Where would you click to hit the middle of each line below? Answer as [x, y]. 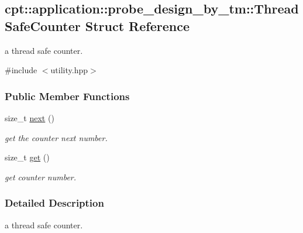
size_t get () [27, 157]
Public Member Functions [67, 96]
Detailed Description [54, 203]
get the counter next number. [56, 137]
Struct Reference [137, 25]
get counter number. [41, 177]
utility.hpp [69, 70]
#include [21, 70]
